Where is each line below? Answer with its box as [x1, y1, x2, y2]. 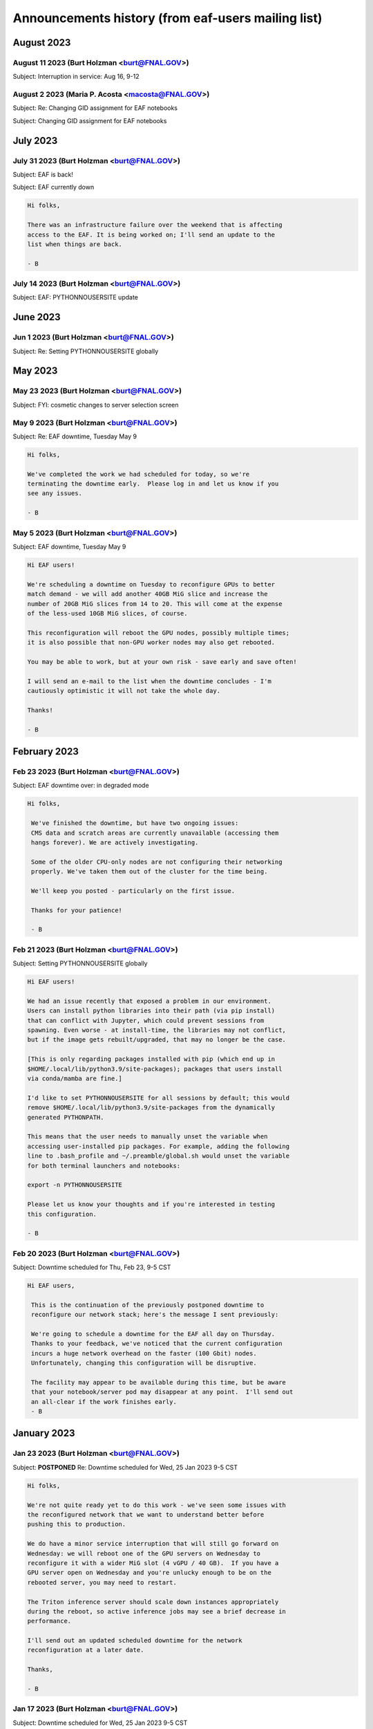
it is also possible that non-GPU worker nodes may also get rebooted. [27, 638, 276, 647]
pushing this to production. [27, 1520, 126, 1528]
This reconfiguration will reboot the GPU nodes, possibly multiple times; [27, 629, 290, 636]
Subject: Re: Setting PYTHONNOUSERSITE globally [12, 346, 159, 355]
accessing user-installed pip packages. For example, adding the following [27, 1142, 290, 1150]
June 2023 [12, 311, 61, 323]
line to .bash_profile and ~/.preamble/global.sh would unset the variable [27, 1152, 290, 1160]
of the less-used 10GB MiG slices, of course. [27, 609, 188, 617]
